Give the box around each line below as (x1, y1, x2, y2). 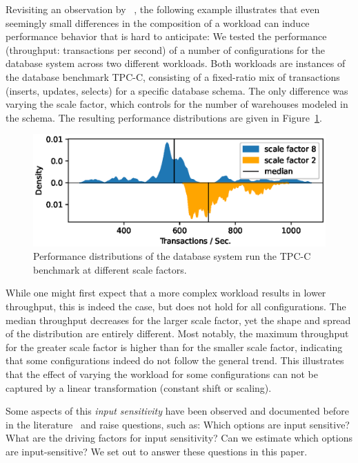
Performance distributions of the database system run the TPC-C (33, 249, 311, 263)
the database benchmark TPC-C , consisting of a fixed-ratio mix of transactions (6, 69, 340, 84)
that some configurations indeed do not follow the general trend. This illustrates (6, 353, 344, 368)
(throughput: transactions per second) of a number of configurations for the (6, 42, 325, 57)
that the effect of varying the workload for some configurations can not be (6, 367, 318, 381)
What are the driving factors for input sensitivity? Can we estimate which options (6, 431, 352, 445)
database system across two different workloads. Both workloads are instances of (6, 56, 346, 70)
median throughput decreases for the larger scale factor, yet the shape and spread (6, 312, 351, 327)
